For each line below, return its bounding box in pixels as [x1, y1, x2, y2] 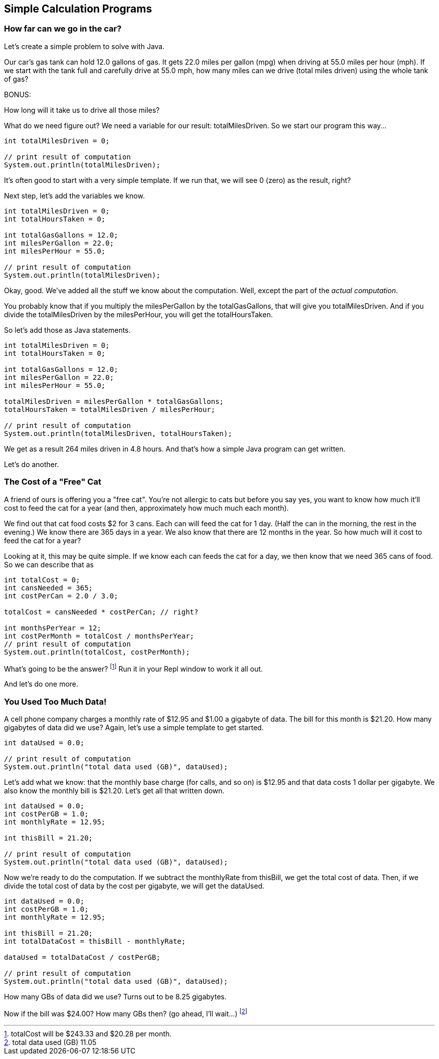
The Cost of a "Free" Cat [4, 477, 101, 487]
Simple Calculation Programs [4, 3, 152, 15]
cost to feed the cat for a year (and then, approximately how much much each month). [4, 503, 289, 512]
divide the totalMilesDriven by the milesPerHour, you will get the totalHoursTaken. [4, 310, 273, 319]
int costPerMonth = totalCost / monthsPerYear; [4, 631, 194, 640]
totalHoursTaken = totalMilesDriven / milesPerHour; [4, 405, 215, 413]
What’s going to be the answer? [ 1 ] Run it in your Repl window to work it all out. [4, 663, 263, 673]
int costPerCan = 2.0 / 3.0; [4, 591, 118, 600]
